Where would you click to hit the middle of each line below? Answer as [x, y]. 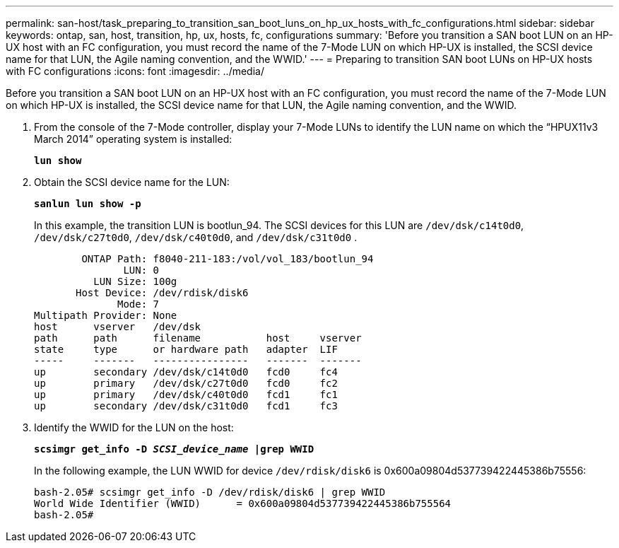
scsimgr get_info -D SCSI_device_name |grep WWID [174, 449]
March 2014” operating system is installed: [133, 139]
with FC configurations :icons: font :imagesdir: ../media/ [135, 71]
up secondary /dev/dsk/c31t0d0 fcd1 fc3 [186, 406]
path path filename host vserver [198, 338]
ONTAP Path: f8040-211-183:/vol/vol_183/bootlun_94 [228, 259]
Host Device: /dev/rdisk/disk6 [162, 293]
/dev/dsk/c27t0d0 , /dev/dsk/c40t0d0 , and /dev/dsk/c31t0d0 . [196, 237]
